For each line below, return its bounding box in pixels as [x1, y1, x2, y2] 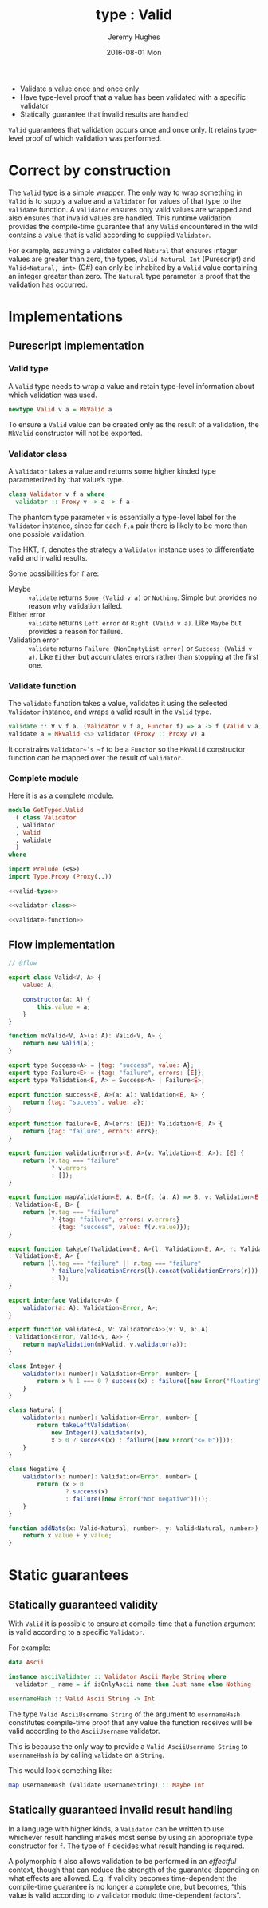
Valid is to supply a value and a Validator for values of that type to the [8, 196, 242, 205]
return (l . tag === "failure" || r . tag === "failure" [22, 1259, 202, 1267]
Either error [8, 609, 46, 619]
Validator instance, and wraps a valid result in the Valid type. [8, 707, 211, 716]
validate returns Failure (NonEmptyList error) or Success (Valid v [28, 643, 253, 653]
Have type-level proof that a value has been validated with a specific [19, 92, 246, 101]
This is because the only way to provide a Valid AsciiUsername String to [8, 1741, 249, 1751]
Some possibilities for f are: [8, 569, 100, 578]
